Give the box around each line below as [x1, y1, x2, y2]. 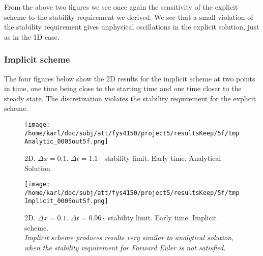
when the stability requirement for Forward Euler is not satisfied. [24, 242, 226, 252]
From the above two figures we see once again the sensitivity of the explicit [4, 2, 238, 12]
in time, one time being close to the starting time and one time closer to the [4, 83, 242, 94]
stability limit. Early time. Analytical [104, 152, 221, 163]
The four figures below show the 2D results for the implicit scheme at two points [4, 73, 255, 83]
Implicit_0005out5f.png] [24, 197, 108, 205]
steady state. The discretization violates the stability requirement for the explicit [4, 93, 256, 103]
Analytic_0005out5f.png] [24, 138, 108, 146]
